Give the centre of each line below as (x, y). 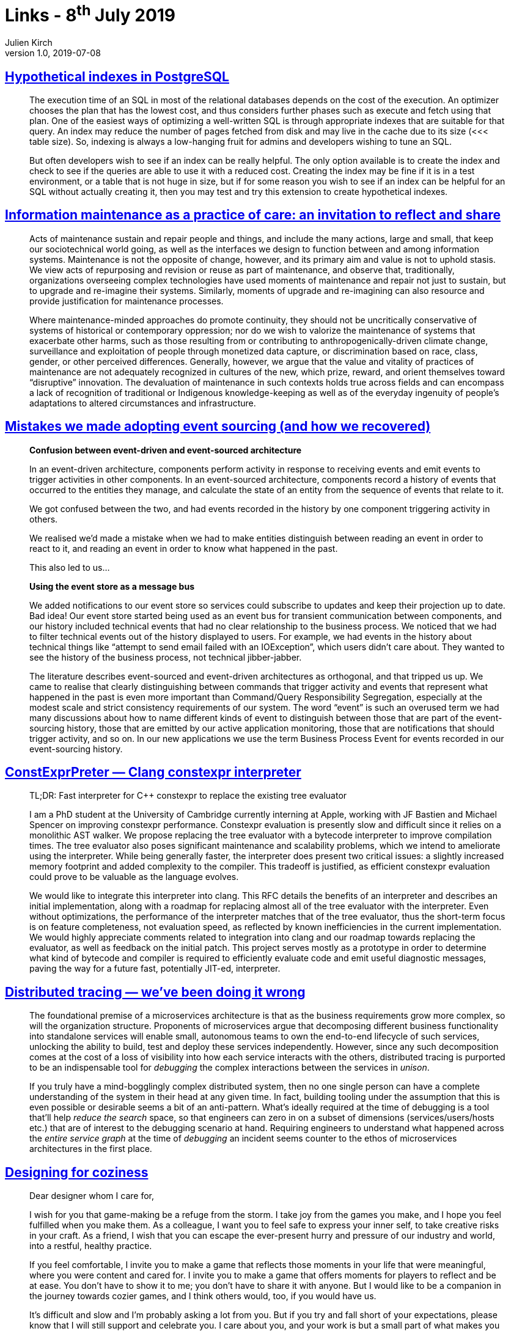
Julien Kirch (29, 43)
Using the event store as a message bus (112, 586)
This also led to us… (70, 567)
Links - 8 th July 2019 (90, 14)
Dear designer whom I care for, (92, 1196)
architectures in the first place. (91, 1149)
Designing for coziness (77, 1172)
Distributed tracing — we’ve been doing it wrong (155, 992)
